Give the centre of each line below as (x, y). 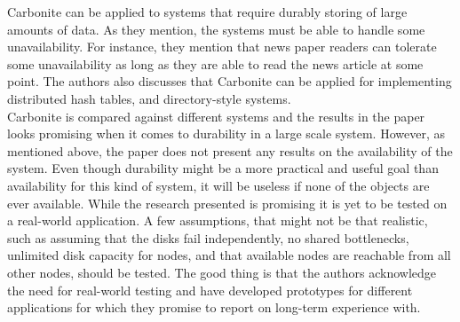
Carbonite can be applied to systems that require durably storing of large (207, 12)
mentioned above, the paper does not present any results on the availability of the (230, 150)
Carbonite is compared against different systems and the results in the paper (216, 116)
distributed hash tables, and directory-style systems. (149, 98)
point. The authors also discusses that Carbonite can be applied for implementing (230, 81)
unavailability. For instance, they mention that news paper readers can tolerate (222, 47)
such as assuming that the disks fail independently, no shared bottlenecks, (208, 237)
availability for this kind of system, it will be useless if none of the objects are (218, 185)
